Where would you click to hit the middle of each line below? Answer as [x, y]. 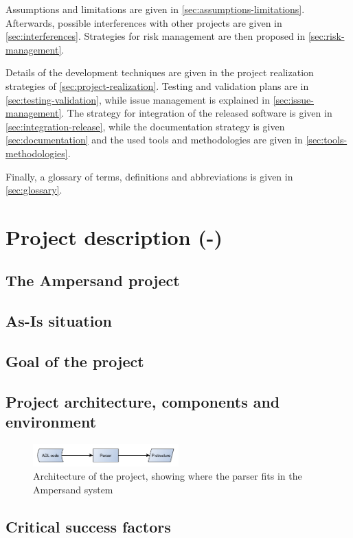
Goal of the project [75, 361]
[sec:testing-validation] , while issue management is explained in [138, 99]
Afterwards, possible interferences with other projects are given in [144, 22]
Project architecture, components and [143, 401]
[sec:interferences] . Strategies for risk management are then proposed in [156, 36]
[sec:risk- [326, 36]
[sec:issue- [293, 99]
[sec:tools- [327, 140]
